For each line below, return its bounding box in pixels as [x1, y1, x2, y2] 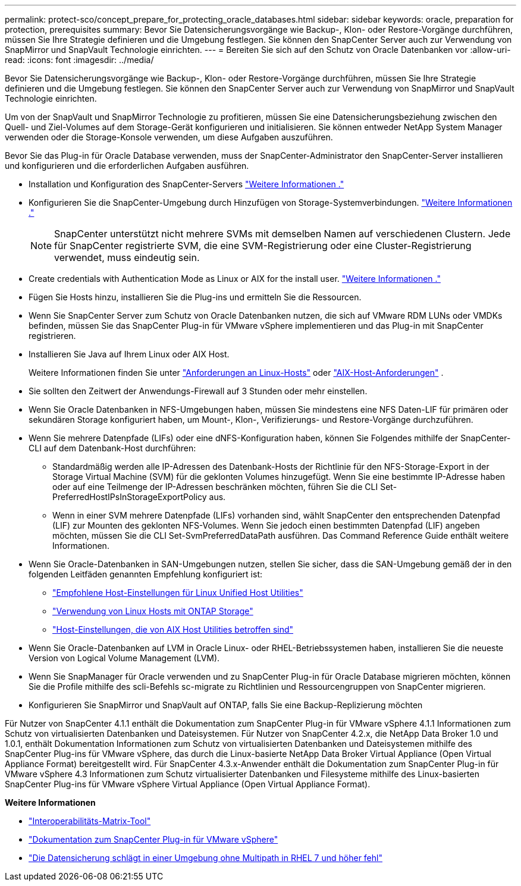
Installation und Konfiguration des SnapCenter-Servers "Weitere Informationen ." [29, 179, 344, 189]
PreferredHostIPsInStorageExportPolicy [52, 492, 207, 502]
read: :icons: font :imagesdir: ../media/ [5, 55, 154, 65]
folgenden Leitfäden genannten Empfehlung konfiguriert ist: [29, 569, 262, 579]
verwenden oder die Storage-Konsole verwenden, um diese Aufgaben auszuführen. [5, 132, 333, 142]
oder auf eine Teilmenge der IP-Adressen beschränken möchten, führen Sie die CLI [52, 482, 378, 492]
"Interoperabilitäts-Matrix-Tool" [29, 816, 151, 826]
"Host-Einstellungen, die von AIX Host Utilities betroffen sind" [52, 624, 294, 634]
